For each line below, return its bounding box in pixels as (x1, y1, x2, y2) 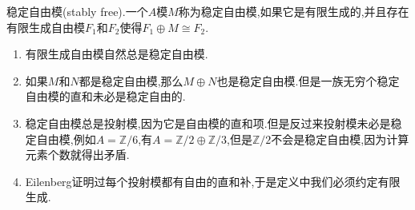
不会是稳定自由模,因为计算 (271, 130, 409, 147)
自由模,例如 (36, 130, 96, 147)
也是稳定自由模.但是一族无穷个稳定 (216, 72, 400, 89)
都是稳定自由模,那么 (79, 72, 183, 89)
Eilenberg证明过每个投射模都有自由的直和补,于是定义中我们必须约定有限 (25, 172, 401, 189)
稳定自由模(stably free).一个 (6, 3, 148, 19)
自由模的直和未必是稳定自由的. (25, 88, 186, 105)
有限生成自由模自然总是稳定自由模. (25, 46, 208, 62)
